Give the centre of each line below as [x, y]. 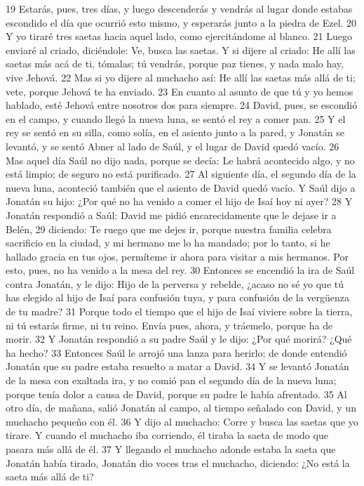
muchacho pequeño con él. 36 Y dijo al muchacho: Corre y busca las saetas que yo [182, 421]
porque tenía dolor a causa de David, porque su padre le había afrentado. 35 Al [176, 394]
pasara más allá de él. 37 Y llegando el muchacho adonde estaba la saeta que [171, 449]
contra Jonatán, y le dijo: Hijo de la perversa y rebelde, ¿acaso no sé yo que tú [175, 283]
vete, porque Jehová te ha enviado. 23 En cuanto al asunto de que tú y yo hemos [180, 91]
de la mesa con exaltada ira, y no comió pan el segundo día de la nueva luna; [171, 380]
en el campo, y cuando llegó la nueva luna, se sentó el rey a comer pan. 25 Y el [176, 118]
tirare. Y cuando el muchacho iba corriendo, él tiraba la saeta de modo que [167, 435]
